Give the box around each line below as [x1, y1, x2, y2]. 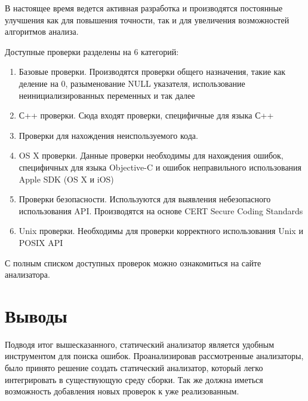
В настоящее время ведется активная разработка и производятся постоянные [5, 2, 283, 14]
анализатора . [5, 268, 50, 281]
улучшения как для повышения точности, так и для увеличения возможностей [5, 13, 289, 26]
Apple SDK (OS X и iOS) [19, 172, 114, 185]
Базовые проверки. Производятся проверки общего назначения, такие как [19, 65, 286, 78]
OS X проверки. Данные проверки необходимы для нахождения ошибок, [19, 149, 284, 162]
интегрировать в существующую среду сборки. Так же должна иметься [5, 373, 263, 385]
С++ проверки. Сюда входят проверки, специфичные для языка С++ [19, 109, 274, 121]
